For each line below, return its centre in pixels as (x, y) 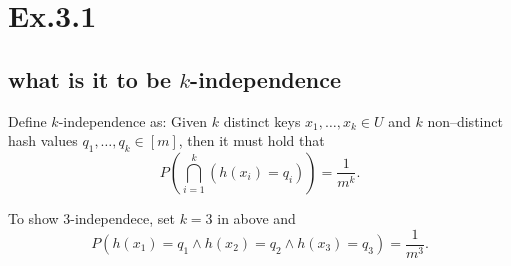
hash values (43, 140)
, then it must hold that (251, 140)
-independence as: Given (132, 120)
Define (27, 120)
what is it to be (90, 78)
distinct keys (262, 120)
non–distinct (465, 120)
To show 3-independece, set (91, 217)
